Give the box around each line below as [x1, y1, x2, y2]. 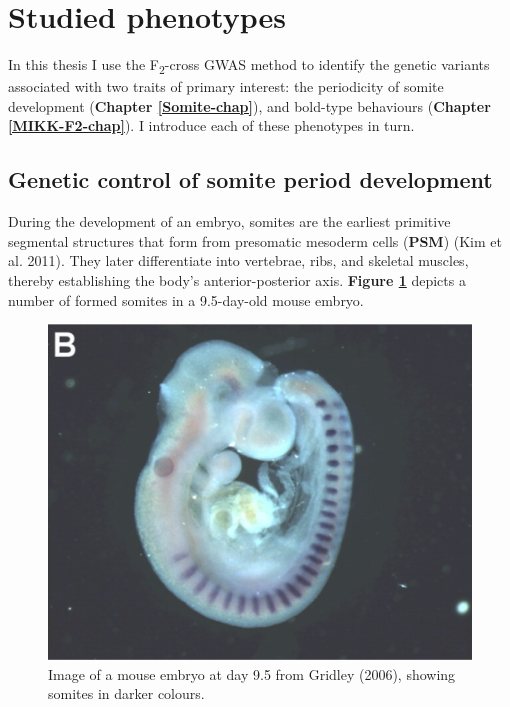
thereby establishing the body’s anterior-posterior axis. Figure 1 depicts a [8, 270, 466, 291]
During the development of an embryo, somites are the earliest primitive [8, 211, 451, 232]
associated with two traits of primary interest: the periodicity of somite [8, 76, 444, 97]
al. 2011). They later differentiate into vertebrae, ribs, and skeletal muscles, [8, 250, 469, 271]
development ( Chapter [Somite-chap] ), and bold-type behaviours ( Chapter [8, 95, 491, 116]
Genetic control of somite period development [8, 164, 493, 195]
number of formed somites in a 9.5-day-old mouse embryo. [8, 289, 364, 310]
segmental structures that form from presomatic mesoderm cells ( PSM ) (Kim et [8, 230, 502, 251]
